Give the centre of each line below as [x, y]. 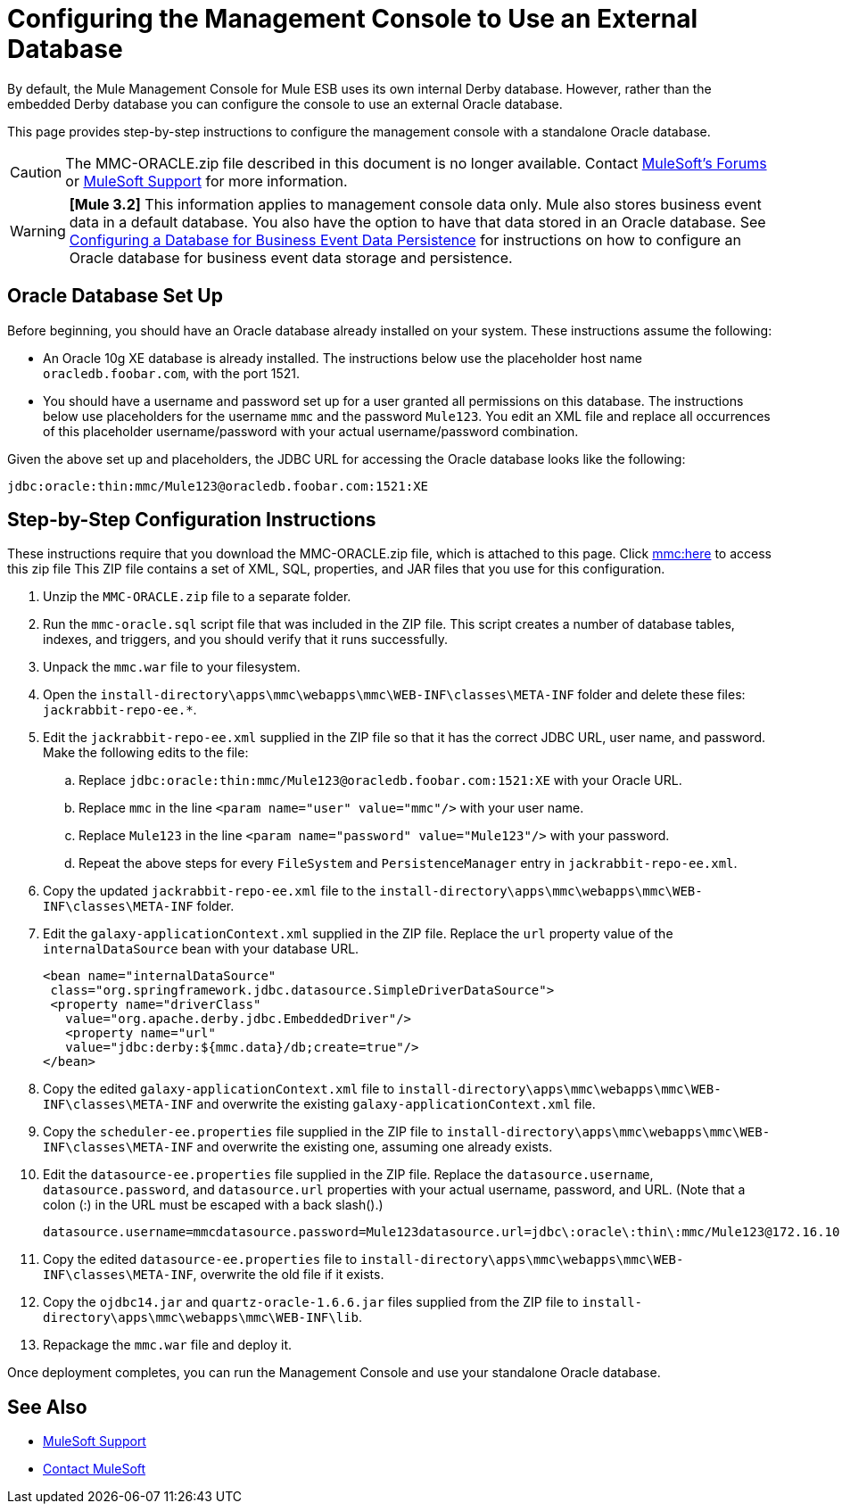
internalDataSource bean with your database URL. [201, 949]
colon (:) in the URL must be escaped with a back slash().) [213, 1205]
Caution [36, 172]
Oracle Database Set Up [115, 296]
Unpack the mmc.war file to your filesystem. [172, 667]
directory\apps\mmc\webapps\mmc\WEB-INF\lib [201, 1318]
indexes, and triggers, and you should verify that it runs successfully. [246, 640]
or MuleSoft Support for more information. [206, 181]
